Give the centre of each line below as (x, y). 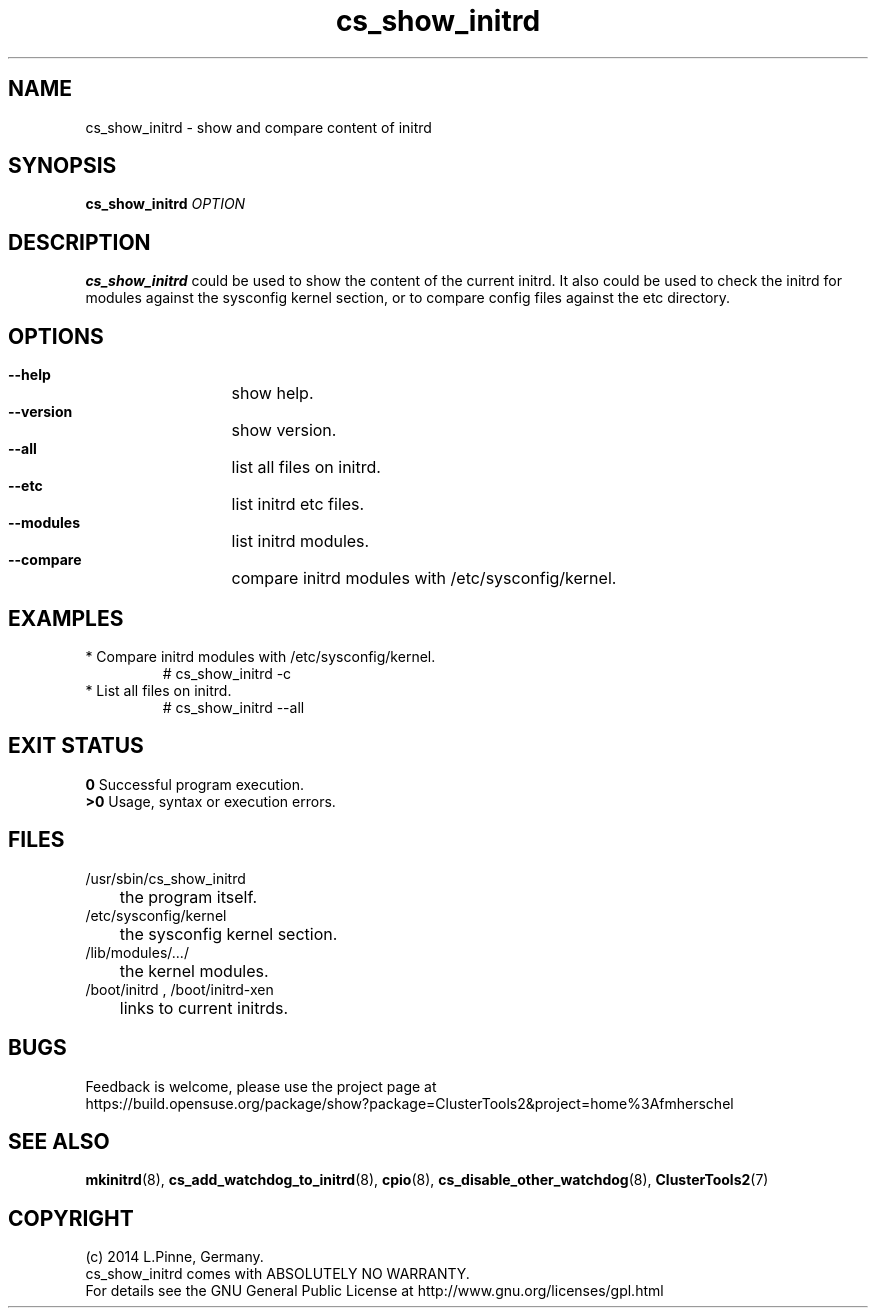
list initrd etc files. (298, 504)
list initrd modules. (300, 541)
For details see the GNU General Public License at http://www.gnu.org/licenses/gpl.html (374, 1291)
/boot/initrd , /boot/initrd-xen (179, 989)
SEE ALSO (59, 1141)
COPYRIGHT (71, 1218)
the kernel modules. (194, 970)
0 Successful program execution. (194, 784)
